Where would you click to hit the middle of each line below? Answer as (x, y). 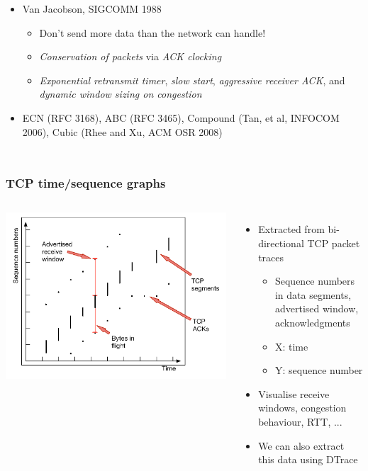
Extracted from (291, 229)
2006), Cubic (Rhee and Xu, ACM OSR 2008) (122, 131)
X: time (291, 346)
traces (271, 257)
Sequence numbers (315, 281)
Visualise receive (294, 393)
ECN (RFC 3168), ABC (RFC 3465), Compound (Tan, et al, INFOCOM (181, 117)
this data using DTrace (308, 459)
